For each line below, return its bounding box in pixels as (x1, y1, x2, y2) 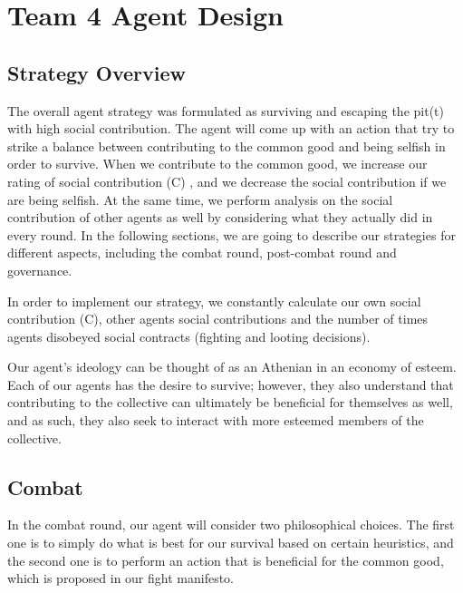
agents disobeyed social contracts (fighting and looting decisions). (7, 326, 371, 345)
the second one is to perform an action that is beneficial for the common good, (7, 550, 444, 569)
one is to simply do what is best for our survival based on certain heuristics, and (7, 533, 454, 552)
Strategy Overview (7, 58, 187, 86)
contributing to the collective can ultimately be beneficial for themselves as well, (7, 393, 453, 412)
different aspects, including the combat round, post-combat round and (7, 243, 397, 262)
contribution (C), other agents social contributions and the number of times (7, 309, 429, 328)
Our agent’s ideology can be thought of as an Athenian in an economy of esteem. (7, 357, 457, 376)
